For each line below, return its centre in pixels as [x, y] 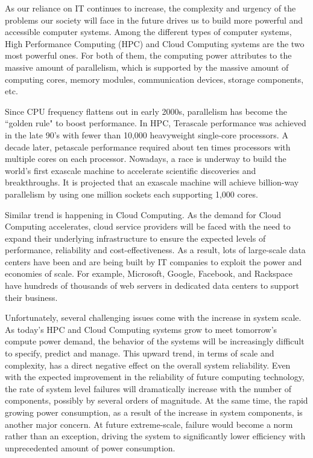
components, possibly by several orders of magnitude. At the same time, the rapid [156, 400]
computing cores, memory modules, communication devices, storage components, [154, 79]
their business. [31, 297]
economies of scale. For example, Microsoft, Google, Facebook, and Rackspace [149, 273]
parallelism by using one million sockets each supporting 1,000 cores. [131, 194]
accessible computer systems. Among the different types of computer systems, [148, 32]
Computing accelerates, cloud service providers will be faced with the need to [148, 226]
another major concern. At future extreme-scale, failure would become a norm [149, 424]
